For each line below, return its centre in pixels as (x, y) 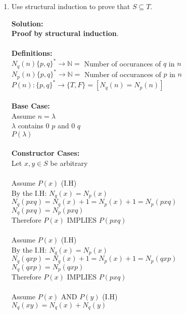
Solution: (27, 23)
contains (31, 126)
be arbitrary (69, 163)
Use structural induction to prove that (71, 6)
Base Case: (31, 105)
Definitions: (32, 53)
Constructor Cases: (45, 153)
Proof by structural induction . (65, 33)
